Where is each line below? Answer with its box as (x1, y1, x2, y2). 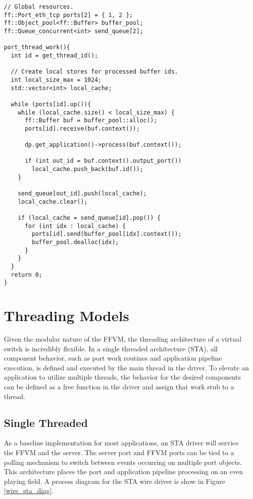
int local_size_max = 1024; (11, 76, 102, 83)
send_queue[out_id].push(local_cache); (18, 190, 147, 197)
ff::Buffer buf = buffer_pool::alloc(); (24, 117, 157, 124)
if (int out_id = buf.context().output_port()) (24, 157, 182, 165)
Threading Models (4, 306, 129, 326)
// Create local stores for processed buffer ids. (11, 68, 178, 76)
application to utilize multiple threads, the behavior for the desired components (4, 372, 241, 382)
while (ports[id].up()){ (11, 100, 91, 108)
